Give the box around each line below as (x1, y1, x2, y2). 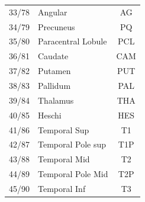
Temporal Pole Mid (38, 168, 108, 180)
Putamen (38, 65, 71, 77)
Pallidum (38, 79, 71, 91)
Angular (38, 5, 67, 18)
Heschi (38, 108, 62, 121)
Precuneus (38, 20, 75, 33)
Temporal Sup (38, 123, 89, 136)
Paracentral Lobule (38, 35, 107, 47)
